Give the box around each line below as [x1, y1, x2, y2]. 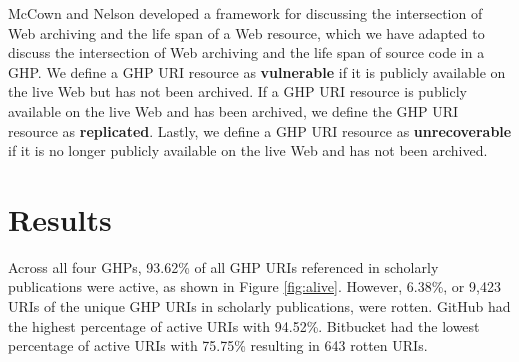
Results [8, 198, 112, 239]
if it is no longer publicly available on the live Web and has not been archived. [8, 140, 488, 161]
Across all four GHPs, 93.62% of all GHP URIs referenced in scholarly [8, 256, 439, 277]
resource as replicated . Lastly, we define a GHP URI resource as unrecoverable [8, 120, 512, 141]
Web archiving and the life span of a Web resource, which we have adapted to [8, 22, 485, 43]
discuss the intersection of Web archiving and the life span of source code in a [8, 42, 485, 63]
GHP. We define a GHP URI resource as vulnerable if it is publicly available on [8, 61, 506, 82]
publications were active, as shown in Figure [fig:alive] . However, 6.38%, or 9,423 [8, 276, 501, 297]
